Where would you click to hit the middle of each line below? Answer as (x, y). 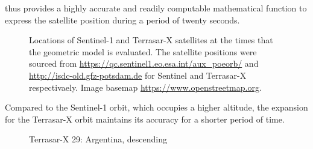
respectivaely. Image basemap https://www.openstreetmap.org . (145, 87)
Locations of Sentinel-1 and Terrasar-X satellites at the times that (151, 40)
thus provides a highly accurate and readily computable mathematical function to (156, 8)
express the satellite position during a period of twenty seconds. (122, 20)
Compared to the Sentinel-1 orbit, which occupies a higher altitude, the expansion (156, 107)
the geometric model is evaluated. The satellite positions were (143, 51)
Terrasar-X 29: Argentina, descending (98, 139)
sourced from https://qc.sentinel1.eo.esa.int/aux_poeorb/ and (144, 63)
